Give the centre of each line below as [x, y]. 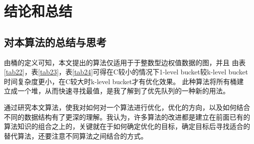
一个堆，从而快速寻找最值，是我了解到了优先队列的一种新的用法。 [123, 91]
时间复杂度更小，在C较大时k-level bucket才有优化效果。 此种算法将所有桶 [120, 81]
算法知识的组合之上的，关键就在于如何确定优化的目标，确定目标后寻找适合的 [127, 126]
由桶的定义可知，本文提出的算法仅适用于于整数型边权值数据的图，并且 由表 [125, 62]
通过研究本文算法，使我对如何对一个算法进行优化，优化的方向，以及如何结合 [127, 107]
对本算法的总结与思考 [55, 42]
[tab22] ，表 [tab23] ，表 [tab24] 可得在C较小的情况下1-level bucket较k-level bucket [126, 72]
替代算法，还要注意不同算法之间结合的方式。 [76, 135]
